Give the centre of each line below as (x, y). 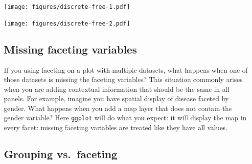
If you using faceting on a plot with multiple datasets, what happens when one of (126, 69)
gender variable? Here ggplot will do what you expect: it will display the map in (125, 118)
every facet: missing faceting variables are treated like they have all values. (116, 127)
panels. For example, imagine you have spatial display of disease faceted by (116, 98)
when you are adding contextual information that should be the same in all (117, 89)
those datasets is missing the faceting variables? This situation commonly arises (123, 79)
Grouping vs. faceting (61, 154)
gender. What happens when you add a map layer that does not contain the (118, 108)
